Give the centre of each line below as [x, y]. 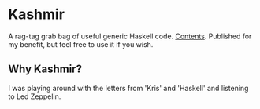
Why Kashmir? [45, 69]
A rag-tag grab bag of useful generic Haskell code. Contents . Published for [130, 36]
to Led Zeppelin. [35, 96]
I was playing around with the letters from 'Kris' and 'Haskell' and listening [128, 88]
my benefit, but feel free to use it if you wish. [81, 44]
